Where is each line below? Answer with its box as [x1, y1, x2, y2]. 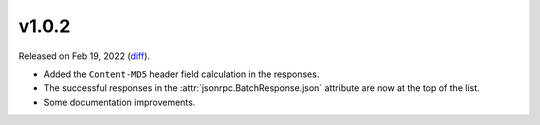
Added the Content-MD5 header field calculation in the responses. [43, 68, 320, 80]
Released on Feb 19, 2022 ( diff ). [18, 50, 150, 62]
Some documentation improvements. [43, 96, 196, 108]
